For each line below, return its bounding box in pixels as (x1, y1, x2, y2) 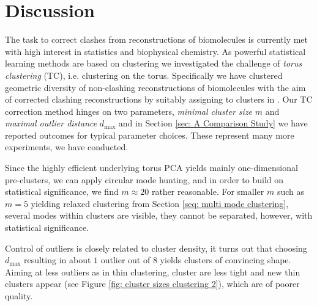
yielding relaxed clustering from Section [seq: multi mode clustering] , (31, 197, 289, 209)
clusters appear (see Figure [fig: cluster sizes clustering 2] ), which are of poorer (5, 277, 300, 290)
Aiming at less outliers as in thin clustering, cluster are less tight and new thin (5, 265, 300, 278)
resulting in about (23, 253, 91, 266)
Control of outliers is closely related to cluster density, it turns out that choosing (5, 241, 307, 254)
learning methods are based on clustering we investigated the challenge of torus (5, 57, 302, 70)
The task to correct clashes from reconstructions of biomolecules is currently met (5, 33, 308, 46)
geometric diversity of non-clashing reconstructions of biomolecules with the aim (5, 81, 306, 93)
